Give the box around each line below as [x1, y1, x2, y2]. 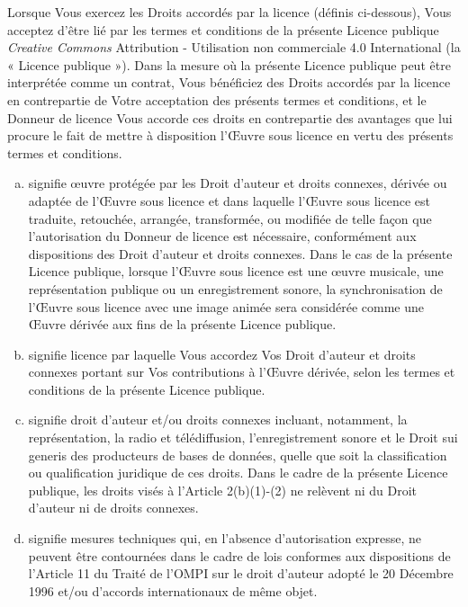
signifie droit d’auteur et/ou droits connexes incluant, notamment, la [28, 410, 408, 429]
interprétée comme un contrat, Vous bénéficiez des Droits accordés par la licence [7, 73, 451, 92]
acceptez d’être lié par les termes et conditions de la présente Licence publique [7, 20, 439, 39]
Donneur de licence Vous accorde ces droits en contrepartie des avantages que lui [7, 108, 453, 127]
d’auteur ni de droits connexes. [28, 498, 199, 517]
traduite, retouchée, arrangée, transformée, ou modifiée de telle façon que [28, 209, 432, 228]
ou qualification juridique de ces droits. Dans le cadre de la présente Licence [28, 463, 448, 482]
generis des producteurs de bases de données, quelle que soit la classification [28, 445, 447, 464]
